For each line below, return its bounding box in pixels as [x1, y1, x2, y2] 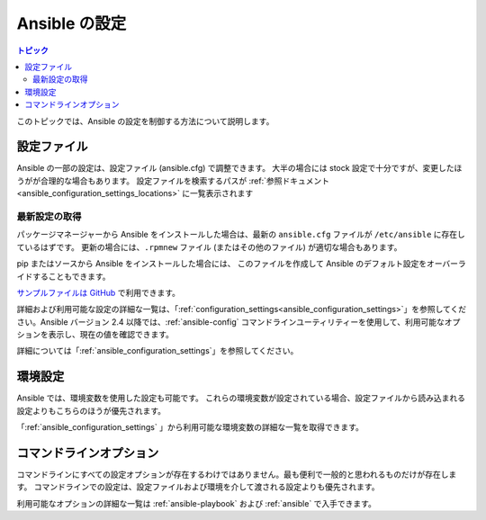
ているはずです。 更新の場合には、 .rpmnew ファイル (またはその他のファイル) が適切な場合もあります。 [16, 241, 402, 252]
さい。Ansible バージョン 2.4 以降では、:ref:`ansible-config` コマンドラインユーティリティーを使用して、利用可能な [16, 316, 445, 327]
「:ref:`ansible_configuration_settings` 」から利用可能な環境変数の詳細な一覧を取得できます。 [16, 422, 364, 433]
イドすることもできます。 [16, 271, 112, 282]
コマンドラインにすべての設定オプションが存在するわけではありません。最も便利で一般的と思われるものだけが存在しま [16, 469, 457, 480]
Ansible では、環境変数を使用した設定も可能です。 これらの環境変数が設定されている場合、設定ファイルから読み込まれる [16, 392, 465, 404]
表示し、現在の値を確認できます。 [48, 329, 175, 340]
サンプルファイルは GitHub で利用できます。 [16, 287, 180, 298]
